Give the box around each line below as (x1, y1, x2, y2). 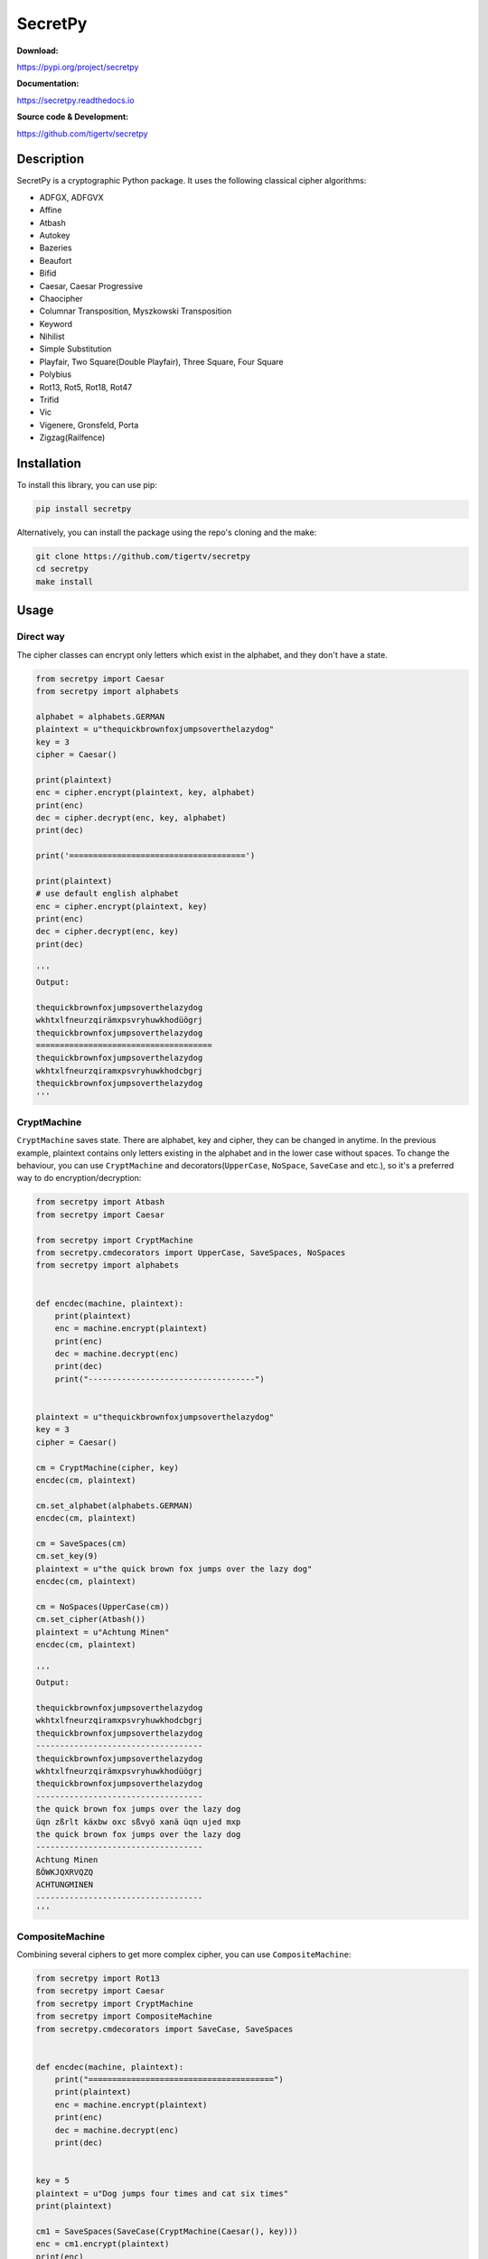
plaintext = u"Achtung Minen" (35, 1626, 170, 1637)
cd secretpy (35, 564, 89, 574)
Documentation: (16, 78, 80, 89)
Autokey (39, 230, 70, 240)
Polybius (39, 369, 72, 380)
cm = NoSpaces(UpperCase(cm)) (35, 1601, 170, 1612)
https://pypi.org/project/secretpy (16, 61, 139, 72)
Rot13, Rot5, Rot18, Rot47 (39, 381, 133, 392)
